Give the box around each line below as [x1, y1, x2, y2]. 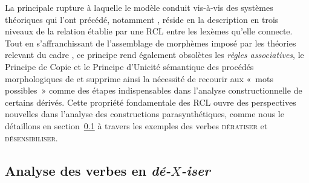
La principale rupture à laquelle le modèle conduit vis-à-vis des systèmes [5, 1, 273, 13]
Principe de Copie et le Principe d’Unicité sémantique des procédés [5, 60, 254, 72]
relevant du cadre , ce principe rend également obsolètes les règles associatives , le [5, 48, 304, 61]
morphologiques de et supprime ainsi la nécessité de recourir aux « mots [5, 72, 273, 85]
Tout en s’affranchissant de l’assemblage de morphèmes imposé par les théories [5, 36, 296, 49]
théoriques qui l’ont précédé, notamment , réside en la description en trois [5, 13, 279, 25]
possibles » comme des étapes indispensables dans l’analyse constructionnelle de [5, 84, 302, 97]
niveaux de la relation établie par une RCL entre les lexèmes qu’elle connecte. [5, 25, 293, 37]
